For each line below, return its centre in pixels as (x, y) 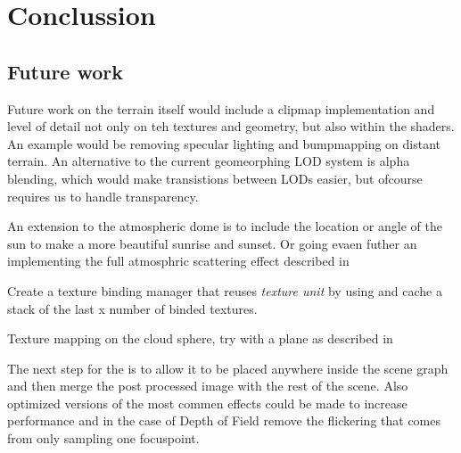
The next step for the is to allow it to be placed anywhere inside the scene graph (228, 368)
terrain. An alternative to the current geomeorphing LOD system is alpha (209, 161)
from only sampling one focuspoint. (103, 438)
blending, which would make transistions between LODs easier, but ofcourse (215, 178)
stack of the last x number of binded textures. (132, 308)
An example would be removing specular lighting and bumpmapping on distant (224, 143)
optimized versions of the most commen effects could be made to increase (207, 403)
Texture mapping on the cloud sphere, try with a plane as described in (200, 338)
